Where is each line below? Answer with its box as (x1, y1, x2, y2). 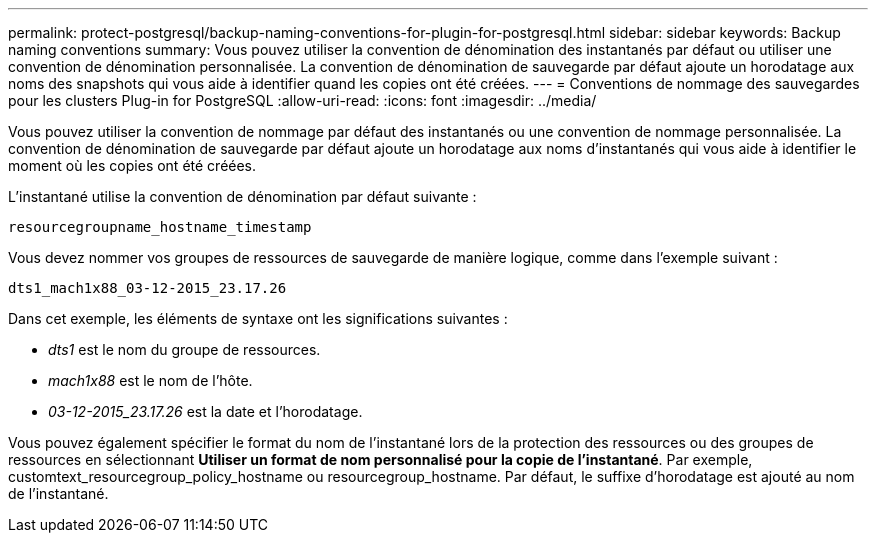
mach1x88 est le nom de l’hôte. (48, 372, 253, 389)
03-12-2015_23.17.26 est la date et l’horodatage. (48, 403, 363, 420)
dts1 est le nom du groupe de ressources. (48, 341, 321, 358)
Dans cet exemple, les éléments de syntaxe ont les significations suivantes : (8, 310, 508, 327)
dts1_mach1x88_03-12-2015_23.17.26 (8, 280, 287, 296)
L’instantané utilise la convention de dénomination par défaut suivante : (8, 188, 477, 205)
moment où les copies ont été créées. (8, 157, 257, 174)
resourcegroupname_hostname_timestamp (8, 219, 312, 235)
